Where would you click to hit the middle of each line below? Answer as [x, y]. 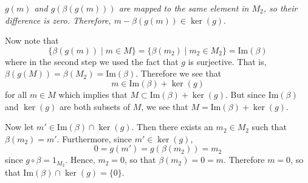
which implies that [93, 94]
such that [269, 127]
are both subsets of [95, 106]
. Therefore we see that [179, 73]
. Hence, [80, 160]
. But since [245, 94]
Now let [19, 127]
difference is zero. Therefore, [58, 20]
